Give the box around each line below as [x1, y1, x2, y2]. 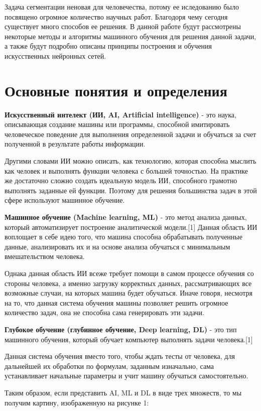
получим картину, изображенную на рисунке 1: [5, 397, 149, 407]
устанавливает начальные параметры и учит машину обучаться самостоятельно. [5, 370, 248, 381]
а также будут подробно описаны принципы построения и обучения [5, 41, 212, 51]
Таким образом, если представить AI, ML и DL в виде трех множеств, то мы [5, 387, 242, 397]
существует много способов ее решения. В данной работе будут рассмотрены [5, 21, 241, 32]
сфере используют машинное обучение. [5, 195, 125, 205]
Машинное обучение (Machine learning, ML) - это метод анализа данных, [5, 212, 247, 222]
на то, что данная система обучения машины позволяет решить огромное [5, 297, 228, 308]
